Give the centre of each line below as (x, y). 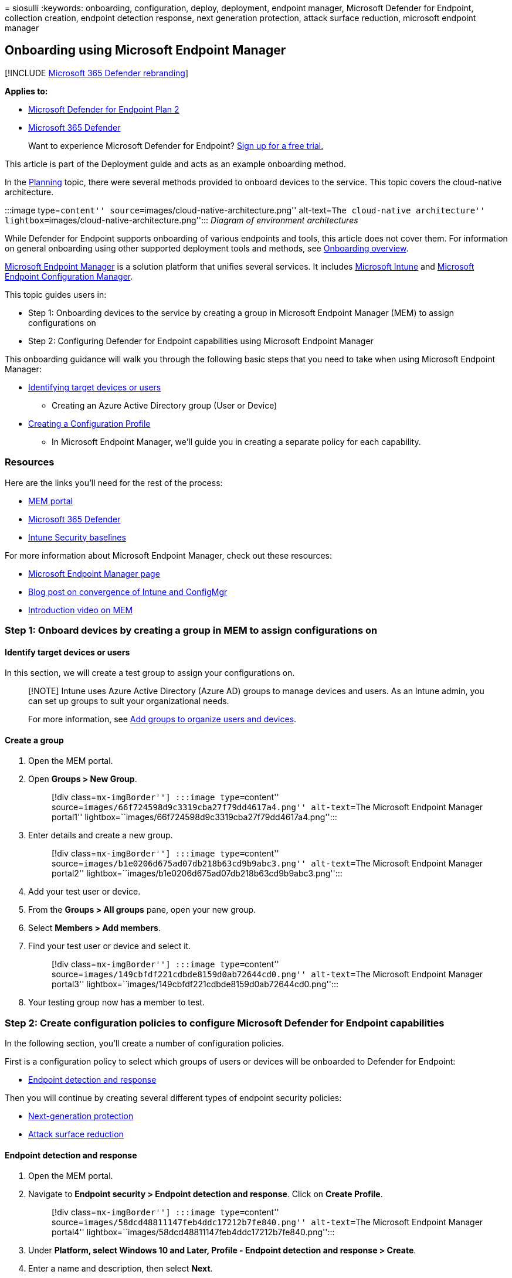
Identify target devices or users (67, 652)
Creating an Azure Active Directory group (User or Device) (165, 405)
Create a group (34, 740)
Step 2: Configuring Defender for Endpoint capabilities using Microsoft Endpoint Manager (201, 341)
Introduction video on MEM (81, 610)
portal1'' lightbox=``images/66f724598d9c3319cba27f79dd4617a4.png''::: (194, 817)
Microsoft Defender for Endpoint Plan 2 (104, 109)
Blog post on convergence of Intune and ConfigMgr (128, 592)
